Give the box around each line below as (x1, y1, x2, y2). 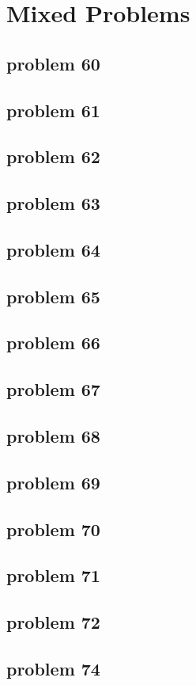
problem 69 (6, 470, 100, 494)
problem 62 (6, 144, 100, 169)
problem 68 (6, 424, 100, 448)
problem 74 (6, 656, 100, 680)
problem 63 (6, 191, 100, 215)
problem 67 (6, 377, 100, 401)
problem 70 (6, 516, 100, 541)
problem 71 (6, 563, 100, 588)
